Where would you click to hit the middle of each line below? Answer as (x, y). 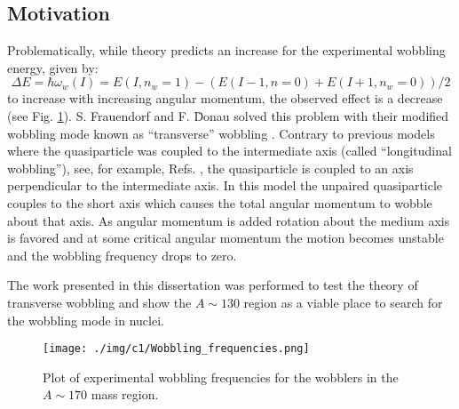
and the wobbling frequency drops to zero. (122, 255)
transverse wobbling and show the (99, 302)
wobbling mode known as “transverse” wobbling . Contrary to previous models (221, 133)
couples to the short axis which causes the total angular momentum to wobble (220, 202)
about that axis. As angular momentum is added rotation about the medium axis (229, 220)
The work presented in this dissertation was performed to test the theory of (213, 285)
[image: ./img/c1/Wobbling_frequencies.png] (176, 349)
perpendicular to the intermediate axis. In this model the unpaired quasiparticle (225, 185)
